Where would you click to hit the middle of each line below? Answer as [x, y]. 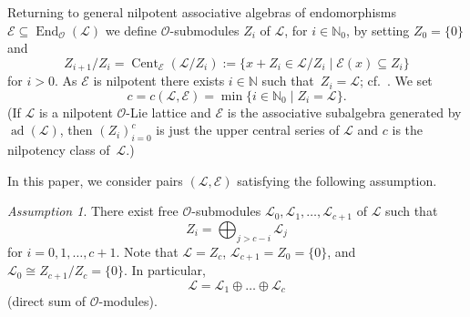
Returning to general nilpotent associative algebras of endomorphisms [202, 12]
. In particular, [164, 270]
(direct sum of [47, 301]
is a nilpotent [76, 112]
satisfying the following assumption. [337, 180]
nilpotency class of [59, 150]
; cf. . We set [396, 81]
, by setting [378, 30]
